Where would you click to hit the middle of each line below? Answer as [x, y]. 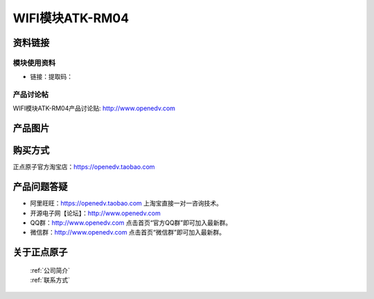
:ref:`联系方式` [50, 280]
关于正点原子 [40, 252]
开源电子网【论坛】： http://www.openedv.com [95, 213]
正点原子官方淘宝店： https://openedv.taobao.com [84, 167]
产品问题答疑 [40, 187]
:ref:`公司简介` [50, 270]
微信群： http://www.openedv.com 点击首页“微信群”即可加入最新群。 [127, 232]
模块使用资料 [34, 62]
